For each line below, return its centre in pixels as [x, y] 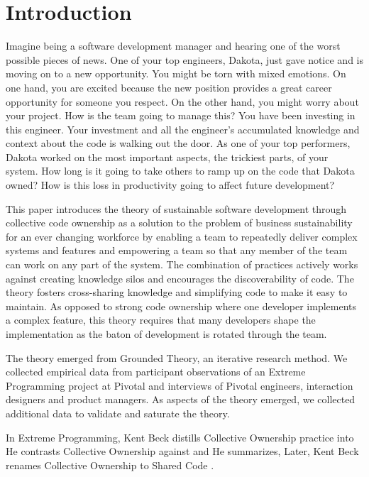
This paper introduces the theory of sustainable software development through [176, 208]
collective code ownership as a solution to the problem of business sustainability [179, 223]
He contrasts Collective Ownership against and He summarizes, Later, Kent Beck [182, 451]
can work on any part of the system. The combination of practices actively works [182, 264]
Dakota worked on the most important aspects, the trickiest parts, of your [167, 157]
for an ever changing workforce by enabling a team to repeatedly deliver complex [182, 236]
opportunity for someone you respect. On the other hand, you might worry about [182, 101]
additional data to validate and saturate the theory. [118, 413]
